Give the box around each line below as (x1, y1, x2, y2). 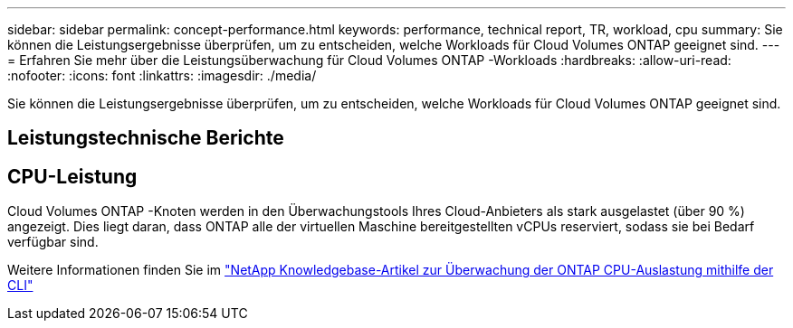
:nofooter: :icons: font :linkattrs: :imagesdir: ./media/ (7, 68, 317, 83)
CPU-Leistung (7, 164, 138, 188)
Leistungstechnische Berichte (7, 127, 284, 150)
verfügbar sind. (7, 234, 99, 250)
